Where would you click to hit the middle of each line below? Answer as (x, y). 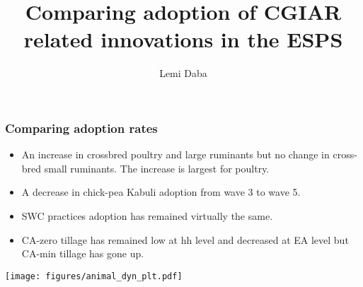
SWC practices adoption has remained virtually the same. (147, 215)
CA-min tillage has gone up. (83, 253)
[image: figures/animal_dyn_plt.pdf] (94, 276)
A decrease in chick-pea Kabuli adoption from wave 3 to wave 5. (161, 192)
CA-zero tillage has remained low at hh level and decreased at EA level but (185, 239)
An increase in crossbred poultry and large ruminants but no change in (175, 154)
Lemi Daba (183, 73)
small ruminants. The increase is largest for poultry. (157, 168)
